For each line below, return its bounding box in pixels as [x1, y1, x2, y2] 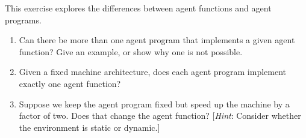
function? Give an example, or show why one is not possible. [19, 45, 243, 58]
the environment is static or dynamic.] [19, 121, 160, 133]
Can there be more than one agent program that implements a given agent [19, 34, 295, 46]
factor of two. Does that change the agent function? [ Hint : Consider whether [19, 109, 301, 122]
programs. [5, 13, 42, 26]
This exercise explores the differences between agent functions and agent [5, 2, 272, 14]
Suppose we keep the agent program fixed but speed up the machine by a [19, 97, 290, 110]
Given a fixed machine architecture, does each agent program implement [19, 65, 287, 78]
